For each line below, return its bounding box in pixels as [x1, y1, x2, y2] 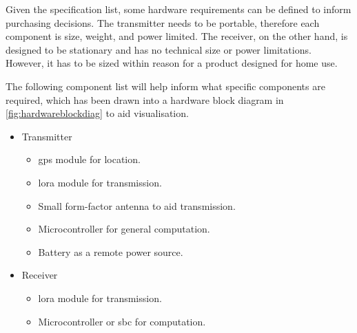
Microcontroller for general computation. [38, 222, 210, 236]
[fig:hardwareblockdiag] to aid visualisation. [6, 106, 189, 120]
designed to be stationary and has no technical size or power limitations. [6, 42, 312, 56]
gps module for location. [38, 152, 141, 166]
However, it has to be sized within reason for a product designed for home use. [6, 56, 338, 70]
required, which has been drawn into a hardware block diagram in [6, 92, 284, 107]
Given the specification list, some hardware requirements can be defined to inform [6, 2, 351, 16]
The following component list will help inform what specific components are [6, 78, 325, 93]
